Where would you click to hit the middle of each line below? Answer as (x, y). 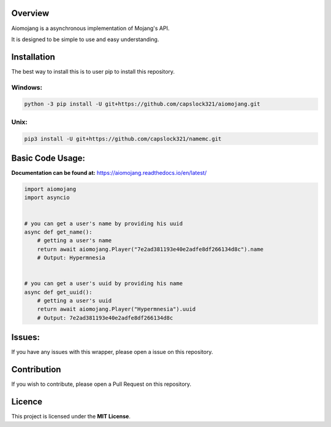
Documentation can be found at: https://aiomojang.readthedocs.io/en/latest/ (109, 173)
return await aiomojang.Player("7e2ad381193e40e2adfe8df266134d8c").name (150, 249)
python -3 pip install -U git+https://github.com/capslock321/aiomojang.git (142, 104)
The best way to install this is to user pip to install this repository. (93, 71)
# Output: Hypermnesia (71, 258)
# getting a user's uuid (74, 301)
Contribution (36, 370)
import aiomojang (50, 189)
